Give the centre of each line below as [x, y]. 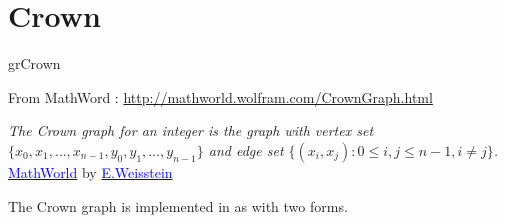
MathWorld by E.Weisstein [90, 171]
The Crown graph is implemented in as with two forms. [178, 205]
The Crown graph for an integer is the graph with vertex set [191, 130]
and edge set [246, 149]
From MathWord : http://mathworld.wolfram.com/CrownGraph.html [220, 96]
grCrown [34, 63]
